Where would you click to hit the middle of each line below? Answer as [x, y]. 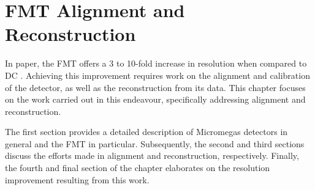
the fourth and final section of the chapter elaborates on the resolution [138, 168]
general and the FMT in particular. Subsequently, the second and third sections [155, 143]
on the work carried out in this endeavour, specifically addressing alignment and [155, 99]
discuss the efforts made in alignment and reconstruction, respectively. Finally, [152, 155]
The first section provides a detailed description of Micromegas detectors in [146, 132]
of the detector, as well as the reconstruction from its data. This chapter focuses [155, 87]
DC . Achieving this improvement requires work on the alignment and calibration [157, 75]
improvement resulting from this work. [77, 179]
